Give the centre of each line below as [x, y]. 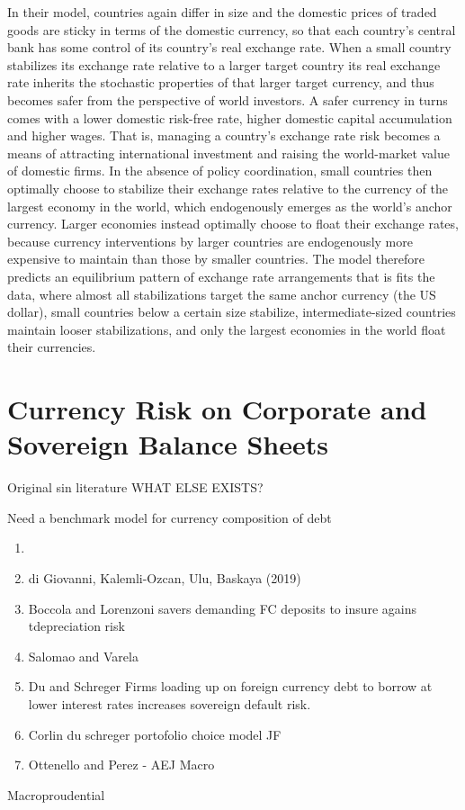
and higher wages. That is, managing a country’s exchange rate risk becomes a [224, 135]
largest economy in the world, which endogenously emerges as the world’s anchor [230, 206]
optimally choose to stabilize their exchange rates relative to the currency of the [228, 188]
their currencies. [52, 347]
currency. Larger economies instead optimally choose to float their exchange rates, [233, 224]
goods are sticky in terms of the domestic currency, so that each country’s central [232, 29]
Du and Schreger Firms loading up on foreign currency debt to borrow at [230, 686]
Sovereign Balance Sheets [168, 444]
